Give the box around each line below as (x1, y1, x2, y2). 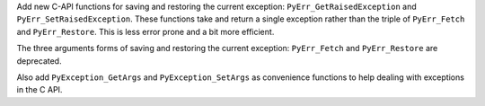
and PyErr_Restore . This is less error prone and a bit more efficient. (16, 26, 275, 37)
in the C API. (16, 84, 63, 95)
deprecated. (16, 55, 62, 66)
